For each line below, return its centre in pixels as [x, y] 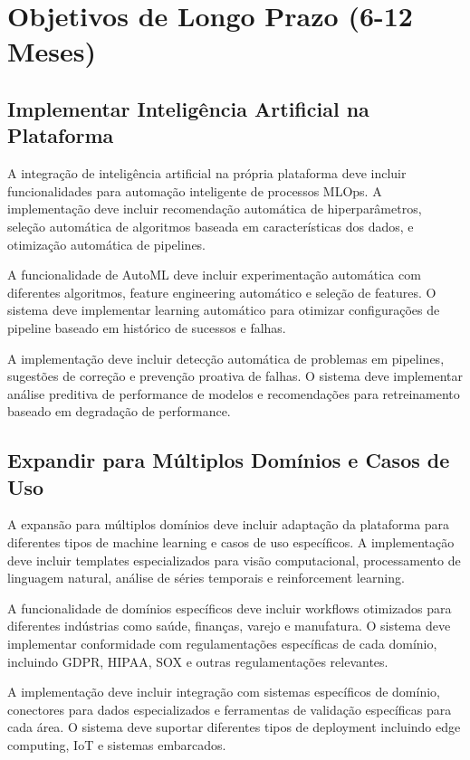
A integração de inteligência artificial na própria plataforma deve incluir [207, 173]
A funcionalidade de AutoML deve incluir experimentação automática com [214, 275]
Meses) [52, 51]
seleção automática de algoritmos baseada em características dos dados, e [211, 226]
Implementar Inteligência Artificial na [188, 108]
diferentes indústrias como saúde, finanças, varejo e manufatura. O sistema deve [229, 626]
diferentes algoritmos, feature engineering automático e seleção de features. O [222, 292]
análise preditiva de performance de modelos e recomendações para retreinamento [234, 393]
